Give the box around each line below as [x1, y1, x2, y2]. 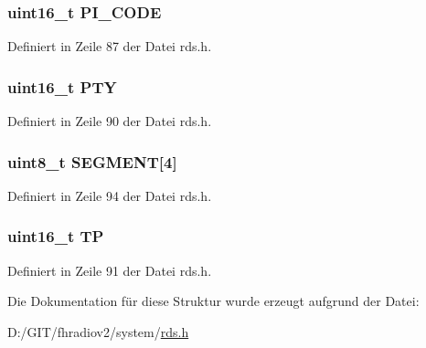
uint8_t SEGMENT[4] [7, 150, 177, 173]
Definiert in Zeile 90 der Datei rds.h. [7, 111, 212, 131]
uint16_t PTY [7, 75, 117, 98]
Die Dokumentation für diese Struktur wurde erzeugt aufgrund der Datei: [7, 291, 420, 311]
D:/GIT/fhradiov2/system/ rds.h [7, 322, 189, 341]
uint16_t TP [7, 225, 104, 248]
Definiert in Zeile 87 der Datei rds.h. [7, 37, 212, 56]
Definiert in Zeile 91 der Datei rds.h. [7, 260, 212, 279]
